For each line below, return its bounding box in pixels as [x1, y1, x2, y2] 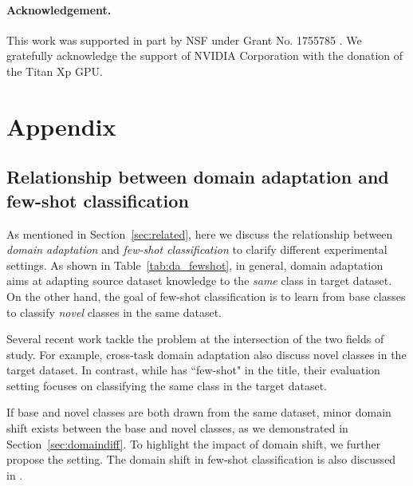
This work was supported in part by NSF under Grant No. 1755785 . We [6, 31, 362, 48]
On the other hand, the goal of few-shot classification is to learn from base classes [6, 287, 406, 304]
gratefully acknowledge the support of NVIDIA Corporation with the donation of [6, 47, 403, 64]
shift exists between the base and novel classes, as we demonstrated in [6, 420, 348, 437]
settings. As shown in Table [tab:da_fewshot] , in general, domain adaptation [6, 256, 383, 273]
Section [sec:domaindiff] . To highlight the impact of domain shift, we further [6, 435, 381, 452]
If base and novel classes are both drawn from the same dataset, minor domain [6, 404, 391, 421]
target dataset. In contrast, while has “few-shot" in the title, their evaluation [6, 362, 380, 378]
